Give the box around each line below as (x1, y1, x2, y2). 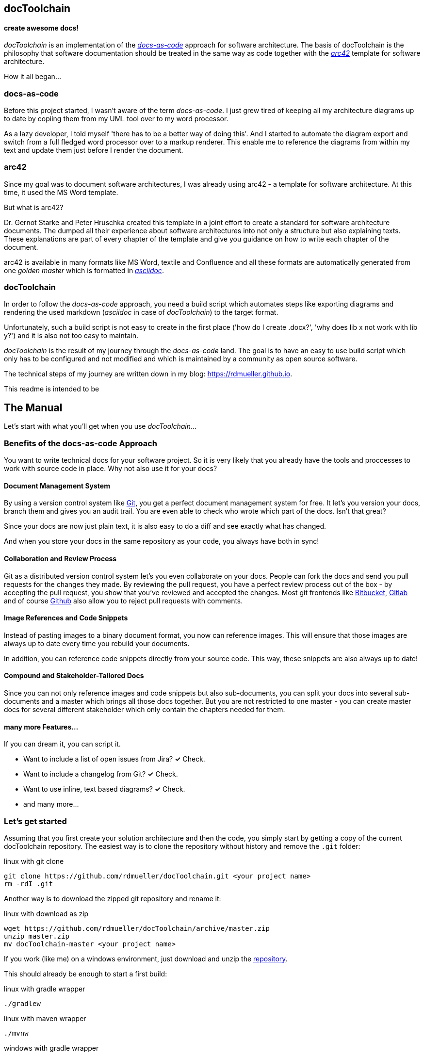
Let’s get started (4, 816, 67, 826)
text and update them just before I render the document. (4, 146, 183, 154)
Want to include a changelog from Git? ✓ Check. (23, 770, 178, 779)
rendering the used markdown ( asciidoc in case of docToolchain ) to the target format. (4, 308, 278, 317)
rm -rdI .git (4, 879, 53, 888)
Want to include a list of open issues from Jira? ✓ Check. (23, 755, 205, 764)
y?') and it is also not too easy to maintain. (4, 331, 138, 340)
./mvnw (4, 1029, 29, 1037)
